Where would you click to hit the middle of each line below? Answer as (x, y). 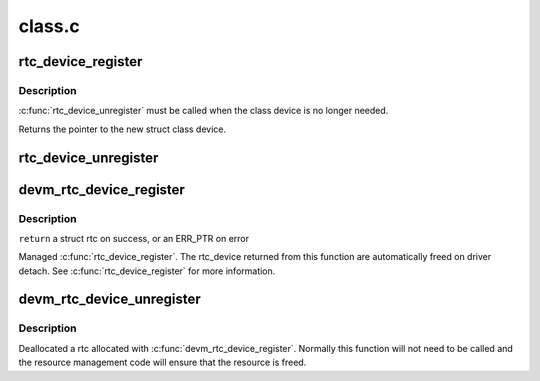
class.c (49, 26)
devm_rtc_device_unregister (110, 299)
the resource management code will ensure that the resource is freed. (162, 362)
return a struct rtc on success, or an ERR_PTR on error (134, 238)
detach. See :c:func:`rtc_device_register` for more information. (147, 271)
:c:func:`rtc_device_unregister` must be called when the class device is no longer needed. (203, 111)
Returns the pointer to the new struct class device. (122, 129)
